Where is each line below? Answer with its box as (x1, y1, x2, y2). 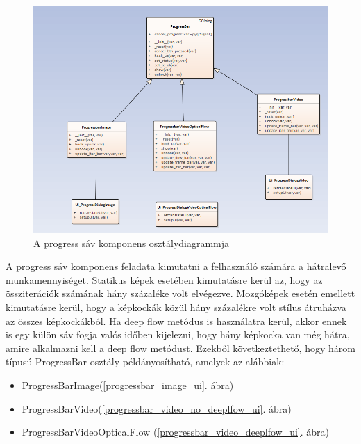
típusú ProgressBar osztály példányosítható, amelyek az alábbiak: (6, 354, 285, 369)
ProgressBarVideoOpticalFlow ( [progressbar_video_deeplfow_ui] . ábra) (22, 425, 330, 439)
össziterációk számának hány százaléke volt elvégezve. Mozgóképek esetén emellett (6, 286, 355, 301)
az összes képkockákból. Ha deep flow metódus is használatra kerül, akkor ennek (6, 313, 347, 328)
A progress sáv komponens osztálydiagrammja (33, 235, 230, 250)
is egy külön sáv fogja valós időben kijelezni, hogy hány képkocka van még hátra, (6, 327, 350, 342)
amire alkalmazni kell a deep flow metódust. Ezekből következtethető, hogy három (6, 340, 355, 355)
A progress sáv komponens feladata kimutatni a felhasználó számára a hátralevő (6, 259, 346, 273)
